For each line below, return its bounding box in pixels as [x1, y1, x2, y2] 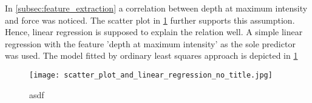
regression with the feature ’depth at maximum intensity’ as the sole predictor [5, 37, 296, 50]
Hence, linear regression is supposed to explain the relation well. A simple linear [5, 25, 303, 38]
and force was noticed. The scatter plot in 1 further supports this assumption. [5, 13, 295, 26]
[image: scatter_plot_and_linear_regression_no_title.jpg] [29, 70, 273, 79]
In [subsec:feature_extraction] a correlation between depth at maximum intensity [5, 2, 308, 14]
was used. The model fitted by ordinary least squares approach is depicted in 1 [5, 49, 298, 62]
